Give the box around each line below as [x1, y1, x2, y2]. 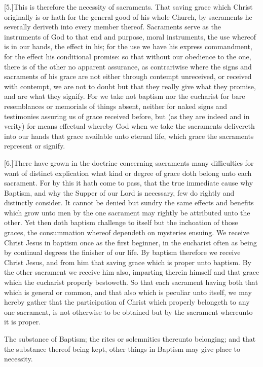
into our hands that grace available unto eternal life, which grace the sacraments [4, 130, 254, 141]
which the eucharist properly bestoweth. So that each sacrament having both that [4, 277, 258, 287]
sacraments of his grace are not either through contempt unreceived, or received [4, 71, 252, 82]
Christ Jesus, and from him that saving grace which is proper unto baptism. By [4, 256, 251, 267]
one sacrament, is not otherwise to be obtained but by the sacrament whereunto [4, 306, 253, 317]
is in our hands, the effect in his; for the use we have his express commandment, [4, 41, 252, 52]
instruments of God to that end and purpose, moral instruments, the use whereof [4, 31, 256, 42]
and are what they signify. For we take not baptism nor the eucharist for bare [4, 91, 245, 101]
